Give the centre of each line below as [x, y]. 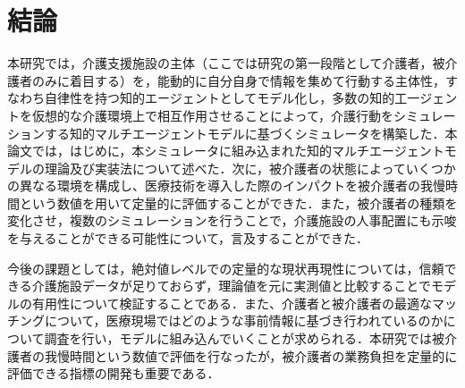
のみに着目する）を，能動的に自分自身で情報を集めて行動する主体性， [238, 80]
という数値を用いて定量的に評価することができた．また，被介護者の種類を [238, 202]
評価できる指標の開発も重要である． [114, 373]
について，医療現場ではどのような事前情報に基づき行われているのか [244, 321]
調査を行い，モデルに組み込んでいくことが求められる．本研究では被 [244, 338]
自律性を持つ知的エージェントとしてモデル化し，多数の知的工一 [232, 98]
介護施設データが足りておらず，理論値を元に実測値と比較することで [231, 286]
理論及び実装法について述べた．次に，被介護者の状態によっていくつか [250, 168]
